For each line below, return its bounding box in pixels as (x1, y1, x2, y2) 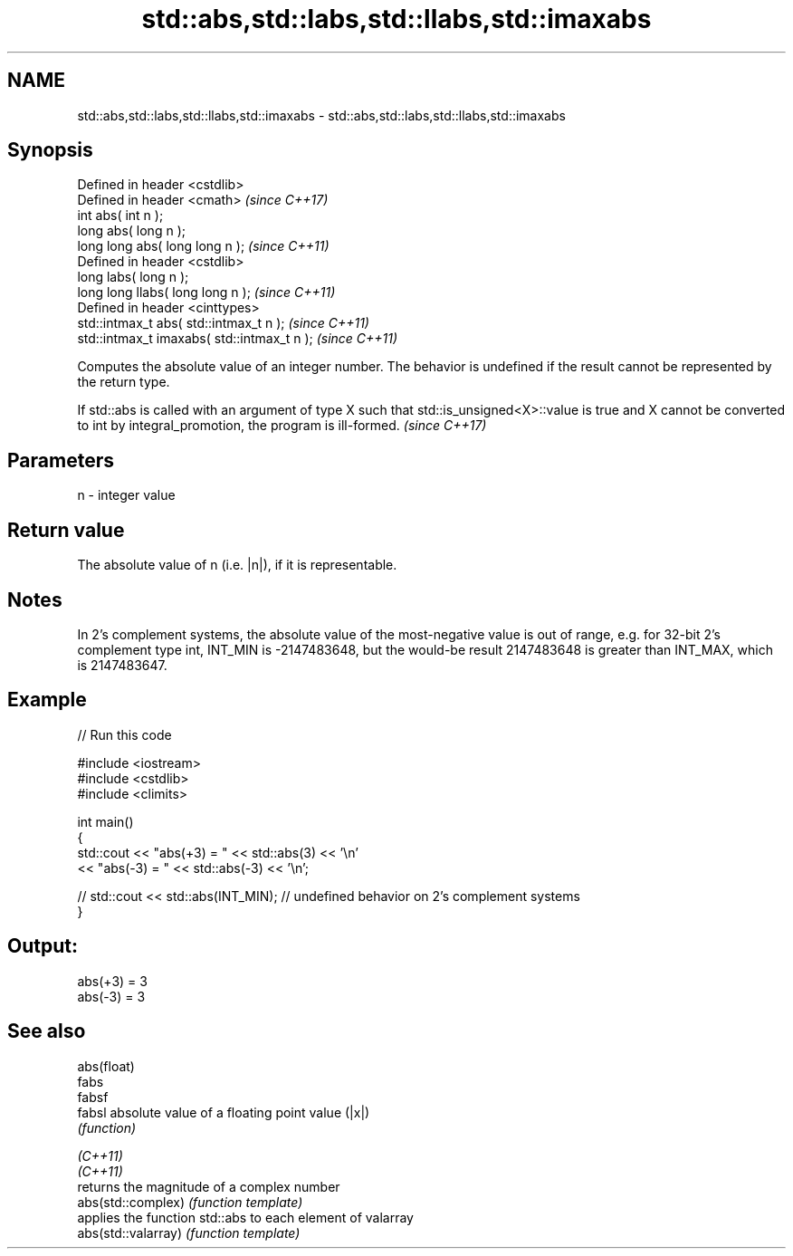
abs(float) (77, 1058, 135, 1074)
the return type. (77, 374, 170, 390)
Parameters (7, 448, 114, 472)
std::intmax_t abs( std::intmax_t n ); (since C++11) (77, 315, 369, 331)
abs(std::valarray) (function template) (77, 1224, 301, 1241)
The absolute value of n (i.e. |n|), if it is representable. (77, 557, 397, 573)
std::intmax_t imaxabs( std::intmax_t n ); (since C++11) (77, 331, 398, 347)
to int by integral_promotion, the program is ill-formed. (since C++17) (77, 417, 487, 434)
